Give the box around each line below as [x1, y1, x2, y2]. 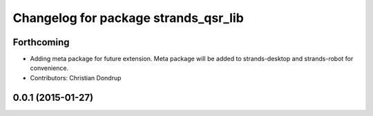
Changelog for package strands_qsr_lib [12, 10, 245, 25]
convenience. [30, 64, 69, 72]
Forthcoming [12, 36, 70, 48]
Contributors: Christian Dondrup [30, 73, 122, 82]
